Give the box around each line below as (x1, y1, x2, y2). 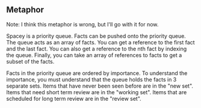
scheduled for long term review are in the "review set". (6, 95, 141, 102)
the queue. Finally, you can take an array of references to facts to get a (6, 51, 182, 59)
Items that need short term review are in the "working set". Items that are (6, 88, 187, 95)
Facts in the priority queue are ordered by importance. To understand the (6, 69, 188, 77)
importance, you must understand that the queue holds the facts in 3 (6, 76, 177, 83)
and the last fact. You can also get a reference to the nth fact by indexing (6, 45, 187, 52)
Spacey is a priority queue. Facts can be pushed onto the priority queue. (6, 32, 187, 40)
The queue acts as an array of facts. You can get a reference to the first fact (6, 38, 195, 46)
